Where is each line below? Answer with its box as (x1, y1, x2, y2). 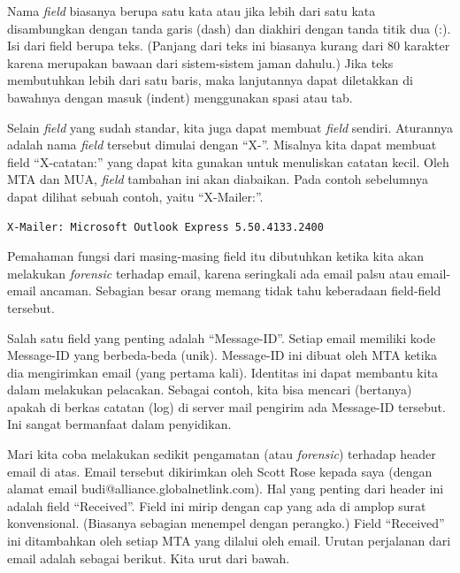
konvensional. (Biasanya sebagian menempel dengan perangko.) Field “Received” (7, 514, 445, 532)
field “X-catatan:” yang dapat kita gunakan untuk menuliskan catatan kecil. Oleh (7, 152, 449, 171)
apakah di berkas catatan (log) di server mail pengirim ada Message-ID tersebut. (7, 397, 446, 416)
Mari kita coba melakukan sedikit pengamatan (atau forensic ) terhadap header (7, 445, 436, 463)
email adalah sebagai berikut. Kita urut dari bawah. (7, 548, 290, 567)
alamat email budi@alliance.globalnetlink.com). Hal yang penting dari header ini (7, 479, 444, 498)
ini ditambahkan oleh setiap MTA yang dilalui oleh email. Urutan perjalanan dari (7, 531, 451, 550)
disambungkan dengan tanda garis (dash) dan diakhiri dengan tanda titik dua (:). (7, 19, 451, 37)
